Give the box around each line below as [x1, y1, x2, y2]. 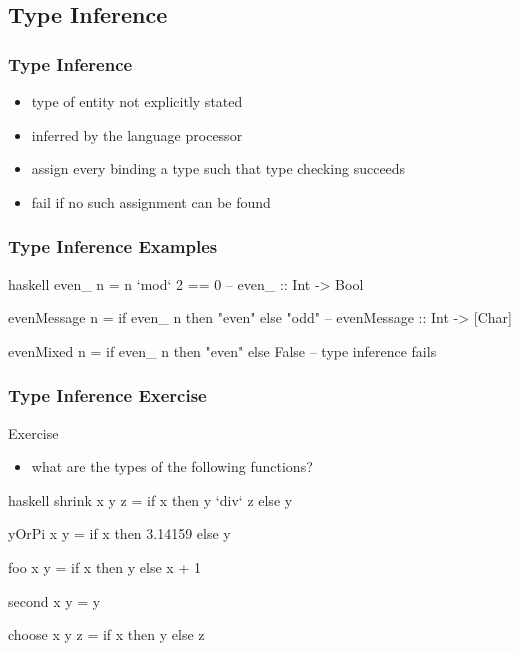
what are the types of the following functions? [31, 456, 313, 477]
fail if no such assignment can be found [31, 191, 271, 212]
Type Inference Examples [8, 234, 218, 259]
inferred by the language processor [31, 124, 243, 145]
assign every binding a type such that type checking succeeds [31, 158, 406, 179]
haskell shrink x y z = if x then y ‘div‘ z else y [8, 489, 293, 510]
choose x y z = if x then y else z [8, 624, 205, 645]
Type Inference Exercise [8, 383, 207, 408]
